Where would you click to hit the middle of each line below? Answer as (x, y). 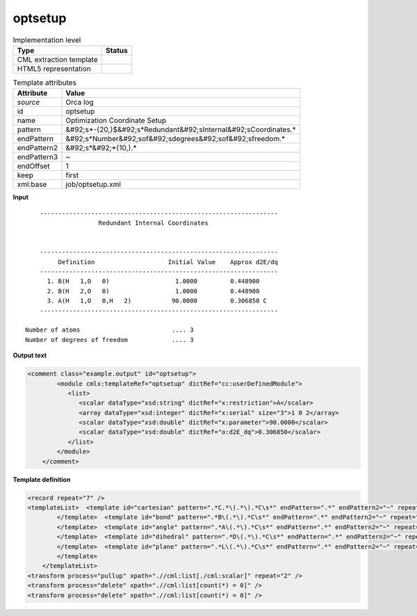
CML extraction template (57, 59)
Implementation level (47, 40)
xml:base (32, 184)
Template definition (42, 479)
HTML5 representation (54, 68)
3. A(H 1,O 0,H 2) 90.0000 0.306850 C (157, 301)
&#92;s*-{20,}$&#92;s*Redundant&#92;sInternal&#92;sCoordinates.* (181, 130)
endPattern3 (38, 157)
